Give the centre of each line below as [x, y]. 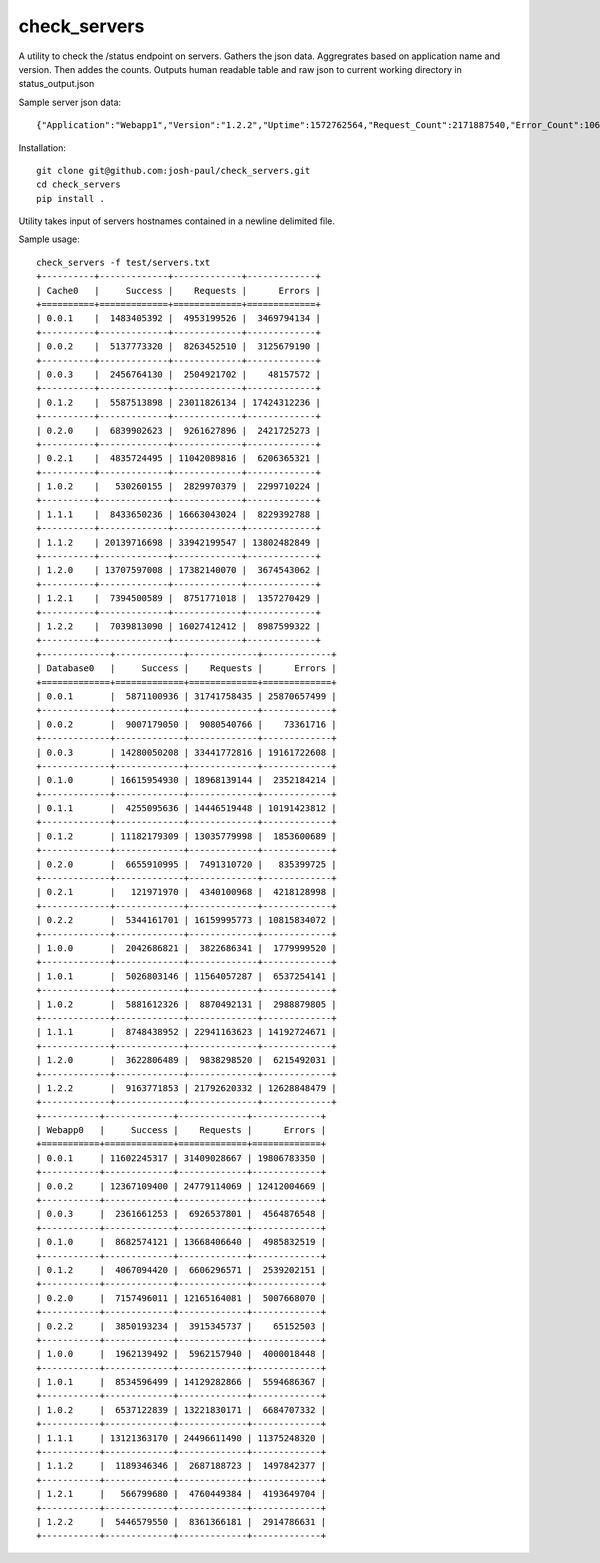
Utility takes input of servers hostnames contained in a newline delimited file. [176, 221]
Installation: [42, 147]
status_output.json [56, 84]
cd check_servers [78, 184]
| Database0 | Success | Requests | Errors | [186, 668]
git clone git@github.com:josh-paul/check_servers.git [173, 170]
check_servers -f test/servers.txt [123, 262]
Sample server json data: [70, 102]
